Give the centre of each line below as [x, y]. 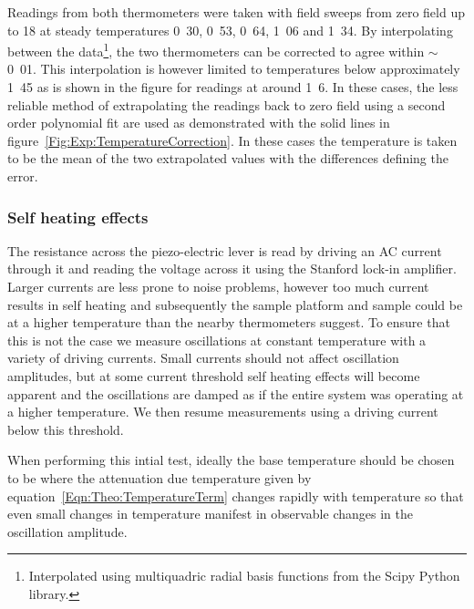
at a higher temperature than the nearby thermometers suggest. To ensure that [229, 322]
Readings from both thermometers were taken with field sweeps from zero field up [236, 12]
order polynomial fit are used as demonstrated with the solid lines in [199, 123]
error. [23, 176]
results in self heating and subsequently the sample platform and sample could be [235, 304]
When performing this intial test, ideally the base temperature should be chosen [231, 460]
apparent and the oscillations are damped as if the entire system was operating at [236, 393]
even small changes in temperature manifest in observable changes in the [210, 514]
